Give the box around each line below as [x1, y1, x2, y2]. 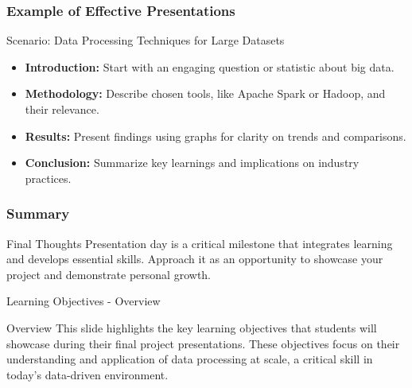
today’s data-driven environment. [6, 366, 169, 382]
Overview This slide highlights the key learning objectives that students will [6, 319, 377, 336]
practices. [25, 169, 72, 186]
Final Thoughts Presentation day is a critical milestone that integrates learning [6, 235, 393, 251]
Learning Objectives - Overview [6, 293, 161, 309]
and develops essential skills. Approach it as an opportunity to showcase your [6, 250, 383, 267]
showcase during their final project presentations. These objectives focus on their [6, 335, 400, 351]
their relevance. [25, 101, 99, 117]
